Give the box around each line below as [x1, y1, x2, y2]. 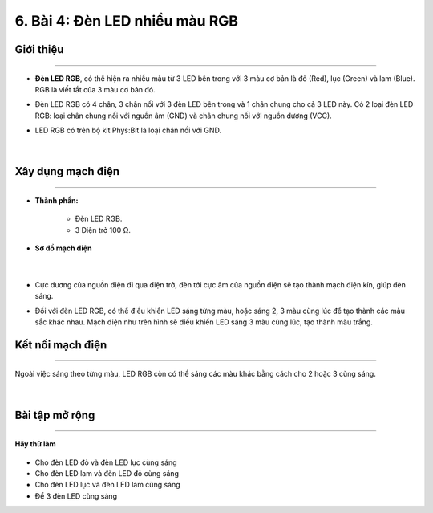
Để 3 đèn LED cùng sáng [34, 491, 118, 501]
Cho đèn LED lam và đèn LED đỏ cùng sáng [34, 469, 180, 478]
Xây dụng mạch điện [14, 165, 120, 178]
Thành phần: [34, 195, 79, 205]
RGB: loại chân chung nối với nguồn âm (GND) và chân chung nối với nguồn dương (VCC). [34, 111, 332, 120]
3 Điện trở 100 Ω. [75, 225, 132, 234]
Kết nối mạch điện [14, 338, 107, 352]
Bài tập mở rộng [14, 408, 95, 421]
